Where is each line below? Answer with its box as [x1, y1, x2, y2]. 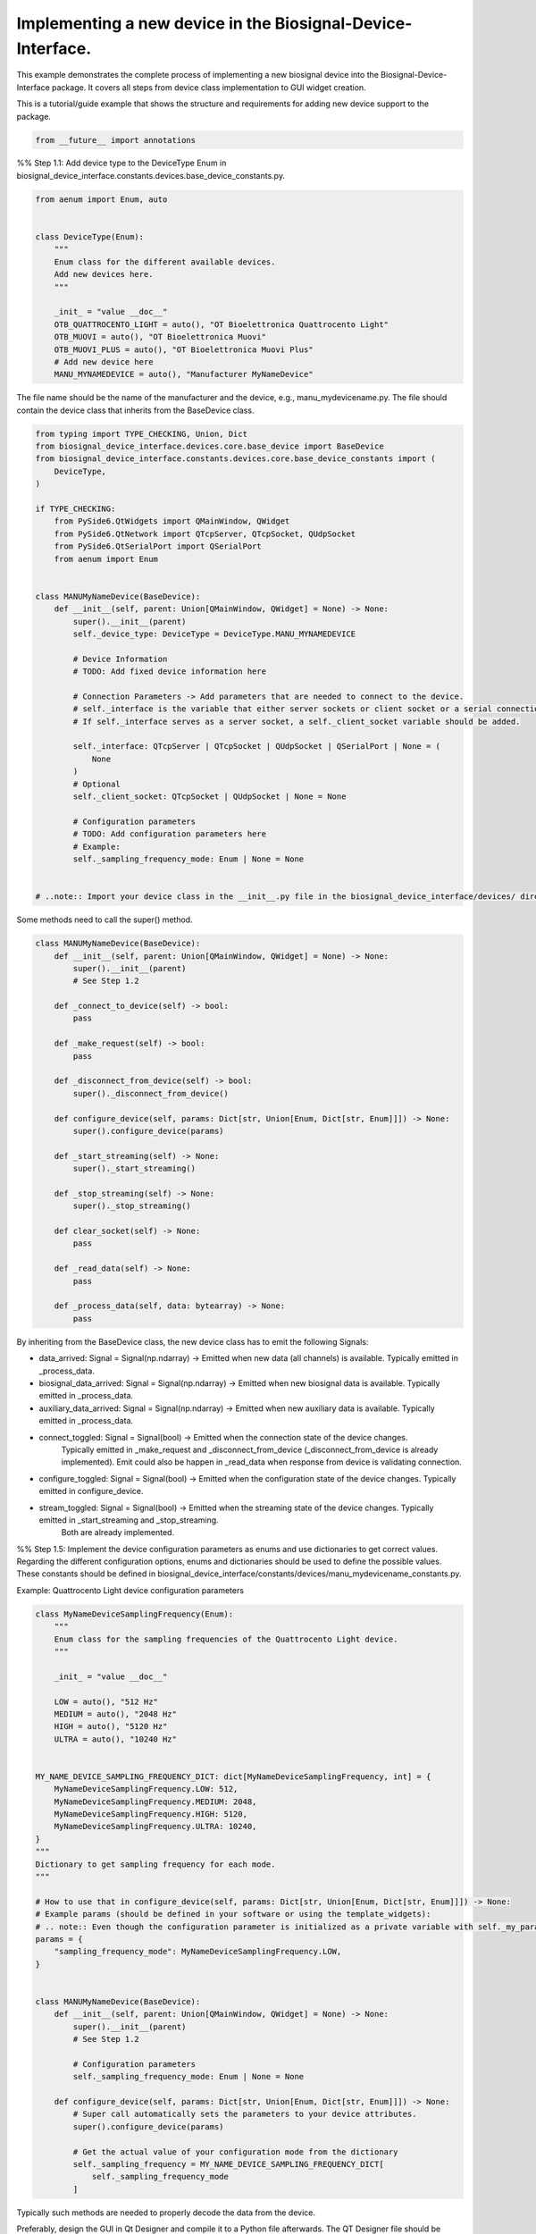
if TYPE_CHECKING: [35, 504, 116, 514]
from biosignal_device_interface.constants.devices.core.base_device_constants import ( [35, 454, 437, 464]
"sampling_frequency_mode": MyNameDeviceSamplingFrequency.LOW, [54, 1946, 342, 1957]
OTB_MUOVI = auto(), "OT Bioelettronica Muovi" [54, 332, 267, 342]
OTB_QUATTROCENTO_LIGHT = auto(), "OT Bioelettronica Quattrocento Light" [54, 319, 389, 330]
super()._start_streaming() [72, 1163, 197, 1174]
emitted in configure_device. [38, 1486, 144, 1497]
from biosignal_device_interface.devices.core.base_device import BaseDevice [35, 441, 384, 451]
